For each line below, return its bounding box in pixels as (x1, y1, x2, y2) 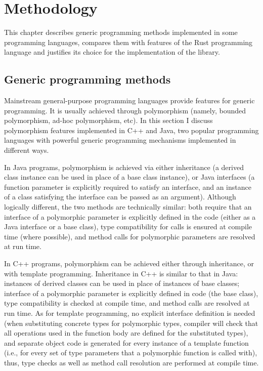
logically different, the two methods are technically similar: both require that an (4, 201, 252, 212)
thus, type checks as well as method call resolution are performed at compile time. (4, 357, 259, 367)
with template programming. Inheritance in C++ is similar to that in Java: (4, 268, 238, 278)
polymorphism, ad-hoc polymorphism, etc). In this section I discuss (4, 115, 213, 126)
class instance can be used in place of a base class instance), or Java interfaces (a (4, 172, 255, 182)
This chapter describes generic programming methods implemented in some (4, 27, 238, 37)
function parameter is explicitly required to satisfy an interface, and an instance (4, 181, 251, 192)
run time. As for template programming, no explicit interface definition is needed (4, 307, 255, 318)
